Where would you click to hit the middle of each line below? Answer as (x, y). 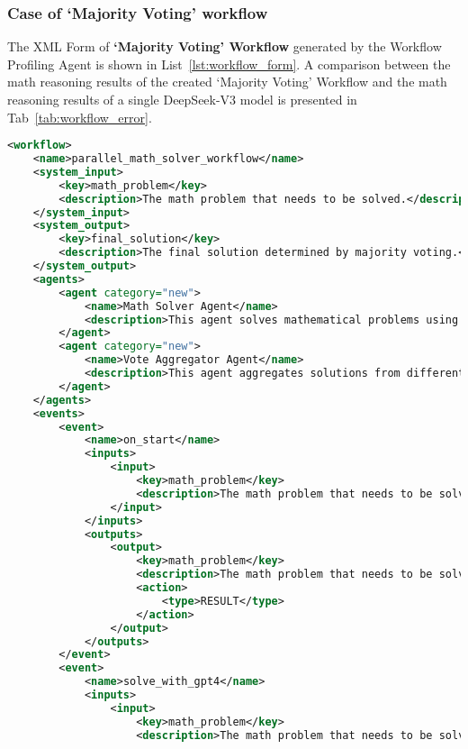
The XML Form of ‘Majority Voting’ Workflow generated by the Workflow (225, 46)
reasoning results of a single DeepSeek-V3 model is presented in (182, 99)
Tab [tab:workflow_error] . (80, 117)
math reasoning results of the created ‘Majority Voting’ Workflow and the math (227, 82)
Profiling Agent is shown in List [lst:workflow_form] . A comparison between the (229, 64)
